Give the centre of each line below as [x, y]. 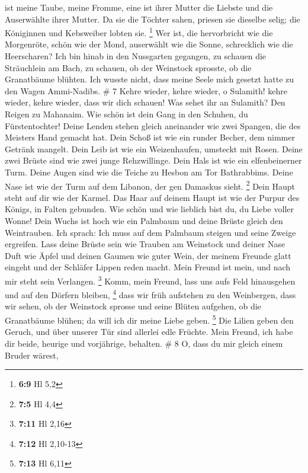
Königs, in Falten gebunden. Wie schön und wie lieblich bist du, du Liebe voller [149, 209]
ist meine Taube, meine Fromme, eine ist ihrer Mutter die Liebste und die [139, 7]
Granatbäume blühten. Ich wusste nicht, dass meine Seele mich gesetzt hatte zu [150, 79]
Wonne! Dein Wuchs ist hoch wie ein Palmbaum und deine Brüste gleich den [144, 220]
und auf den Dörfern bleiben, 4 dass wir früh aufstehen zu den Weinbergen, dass [150, 294]
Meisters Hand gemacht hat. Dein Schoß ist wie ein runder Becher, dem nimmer [150, 137]
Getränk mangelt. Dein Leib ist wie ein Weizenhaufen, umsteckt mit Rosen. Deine [154, 148]
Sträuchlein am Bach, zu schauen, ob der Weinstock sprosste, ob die [128, 67]
